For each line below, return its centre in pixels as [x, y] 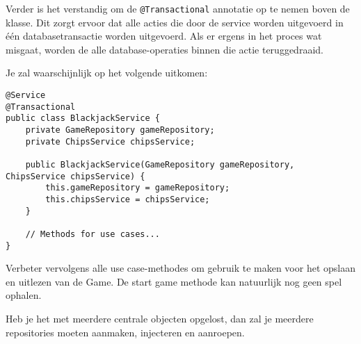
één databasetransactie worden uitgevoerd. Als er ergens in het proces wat [164, 36]
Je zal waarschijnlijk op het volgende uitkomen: [107, 73]
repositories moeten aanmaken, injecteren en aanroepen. [125, 332]
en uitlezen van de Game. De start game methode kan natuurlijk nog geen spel [174, 281]
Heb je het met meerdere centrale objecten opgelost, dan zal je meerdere [160, 318]
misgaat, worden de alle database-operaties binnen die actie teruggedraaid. [165, 49]
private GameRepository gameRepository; [120, 130]
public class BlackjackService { [83, 118]
